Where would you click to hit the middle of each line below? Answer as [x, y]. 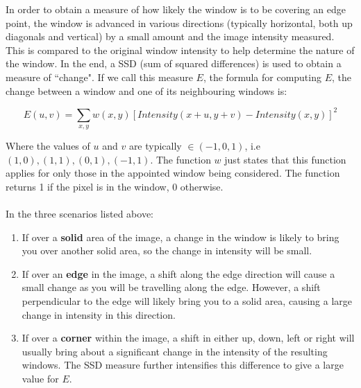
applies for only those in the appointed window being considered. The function [173, 173]
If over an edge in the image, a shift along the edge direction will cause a [178, 273]
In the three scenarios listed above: [80, 214]
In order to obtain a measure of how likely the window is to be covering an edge [176, 9]
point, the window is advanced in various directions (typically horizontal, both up [179, 23]
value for [40, 378]
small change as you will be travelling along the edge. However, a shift [171, 287]
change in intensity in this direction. [99, 314]
